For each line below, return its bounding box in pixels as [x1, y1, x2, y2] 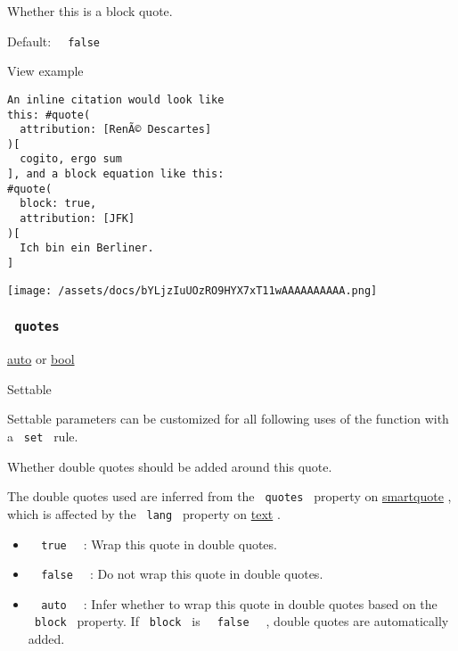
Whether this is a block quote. [7, 2, 173, 20]
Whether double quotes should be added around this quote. [7, 457, 332, 475]
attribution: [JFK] [20, 212, 135, 226]
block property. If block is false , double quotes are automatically [34, 612, 449, 630]
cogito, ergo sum [20, 152, 122, 166]
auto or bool [7, 350, 75, 368]
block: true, [20, 197, 97, 210]
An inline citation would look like [7, 93, 225, 106]
